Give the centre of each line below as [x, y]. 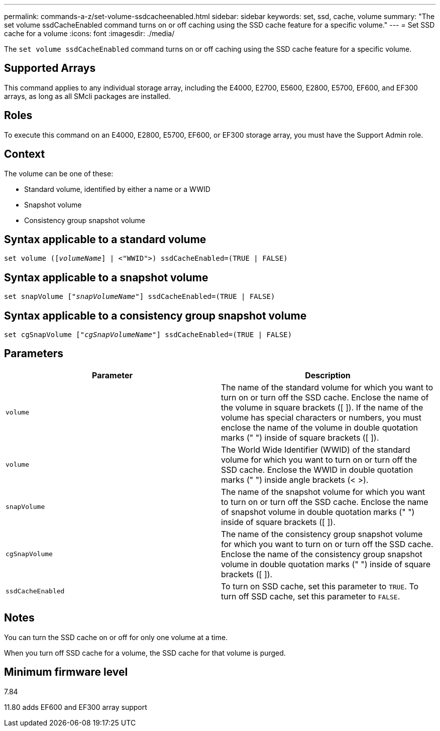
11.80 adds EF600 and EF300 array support [76, 707]
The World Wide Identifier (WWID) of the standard [316, 449]
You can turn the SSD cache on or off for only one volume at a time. [116, 637]
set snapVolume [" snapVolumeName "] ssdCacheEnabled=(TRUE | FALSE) [140, 297]
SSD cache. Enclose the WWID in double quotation [317, 469]
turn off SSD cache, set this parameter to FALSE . [311, 596]
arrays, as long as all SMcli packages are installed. [87, 96]
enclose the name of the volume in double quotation [319, 427]
